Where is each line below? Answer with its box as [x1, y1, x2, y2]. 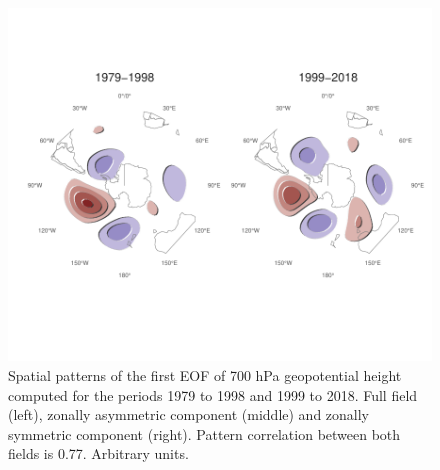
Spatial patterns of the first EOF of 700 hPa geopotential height [8, 364, 402, 385]
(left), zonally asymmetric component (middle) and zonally [8, 404, 370, 425]
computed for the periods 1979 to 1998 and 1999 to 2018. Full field [8, 384, 418, 405]
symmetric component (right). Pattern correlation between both [8, 423, 401, 444]
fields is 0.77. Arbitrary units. [8, 443, 189, 464]
